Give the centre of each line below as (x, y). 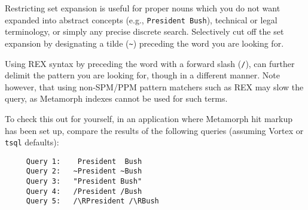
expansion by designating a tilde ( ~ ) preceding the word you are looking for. (144, 43)
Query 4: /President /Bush (84, 191)
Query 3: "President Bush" (84, 182)
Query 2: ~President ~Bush (84, 171)
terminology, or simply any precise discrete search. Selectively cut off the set (144, 31)
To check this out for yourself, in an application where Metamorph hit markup (149, 118)
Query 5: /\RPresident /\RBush (92, 201)
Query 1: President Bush (84, 161)
